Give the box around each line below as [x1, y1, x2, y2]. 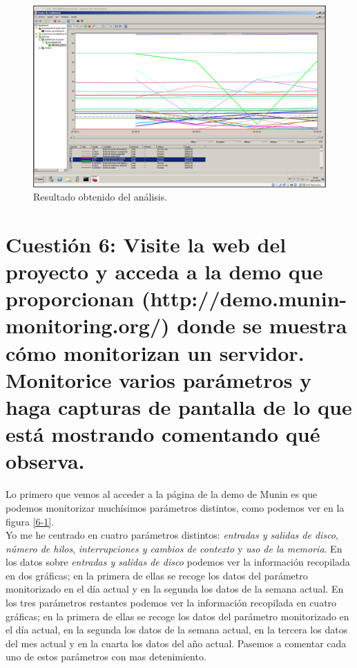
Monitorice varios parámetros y [6, 365, 312, 393]
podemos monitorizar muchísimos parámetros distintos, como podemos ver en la [6, 500, 345, 514]
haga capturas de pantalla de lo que [6, 393, 352, 421]
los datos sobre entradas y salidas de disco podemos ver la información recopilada [6, 555, 350, 569]
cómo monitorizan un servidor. [6, 338, 305, 367]
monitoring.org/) [6, 311, 170, 340]
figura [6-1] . [6, 514, 55, 528]
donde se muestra [177, 311, 347, 340]
